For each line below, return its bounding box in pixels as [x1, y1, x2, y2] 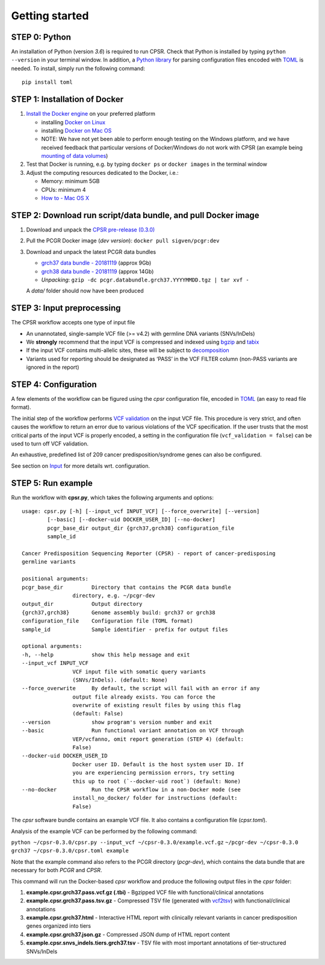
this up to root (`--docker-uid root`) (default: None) [72, 778, 241, 785]
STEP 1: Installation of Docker [11, 94, 123, 105]
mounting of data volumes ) [41, 152, 108, 160]
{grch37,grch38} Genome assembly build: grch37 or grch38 [22, 609, 216, 616]
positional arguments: [22, 576, 89, 582]
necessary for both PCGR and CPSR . [11, 867, 102, 874]
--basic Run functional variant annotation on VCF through [22, 727, 244, 734]
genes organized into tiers [26, 922, 91, 929]
